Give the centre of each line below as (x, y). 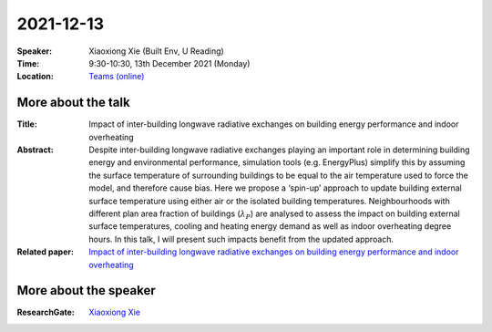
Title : (27, 124)
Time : (28, 63)
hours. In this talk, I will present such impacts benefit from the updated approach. (241, 239)
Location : (35, 77)
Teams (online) (117, 77)
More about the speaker (86, 290)
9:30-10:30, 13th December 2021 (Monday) (169, 63)
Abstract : (35, 150)
